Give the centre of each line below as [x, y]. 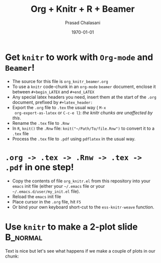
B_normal [24, 237]
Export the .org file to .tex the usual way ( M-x [59, 107]
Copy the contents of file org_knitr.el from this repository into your [81, 181]
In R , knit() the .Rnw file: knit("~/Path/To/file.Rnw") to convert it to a [83, 128]
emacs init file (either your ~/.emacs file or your [58, 186]
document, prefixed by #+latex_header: [52, 102]
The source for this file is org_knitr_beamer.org [60, 81]
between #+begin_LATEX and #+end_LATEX [53, 91]
